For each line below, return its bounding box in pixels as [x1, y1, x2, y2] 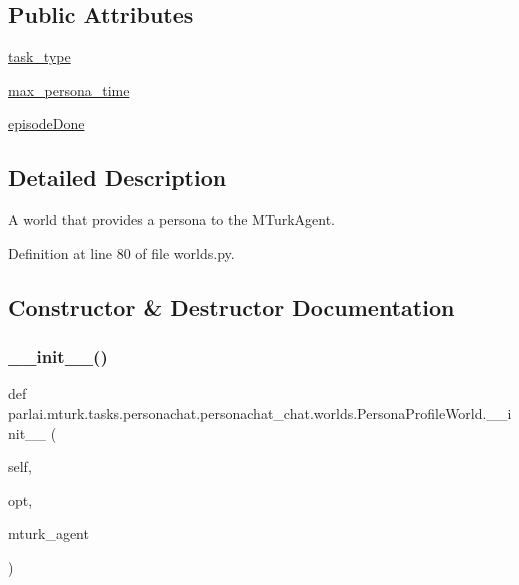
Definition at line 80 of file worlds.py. [8, 242, 235, 263]
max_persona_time [8, 79, 130, 100]
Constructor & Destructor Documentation [8, 291, 455, 322]
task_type [8, 46, 71, 67]
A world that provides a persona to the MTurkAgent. [8, 209, 335, 230]
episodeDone [8, 113, 85, 134]
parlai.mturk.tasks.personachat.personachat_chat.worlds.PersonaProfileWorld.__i [8, 402, 512, 423]
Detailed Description [8, 162, 227, 193]
